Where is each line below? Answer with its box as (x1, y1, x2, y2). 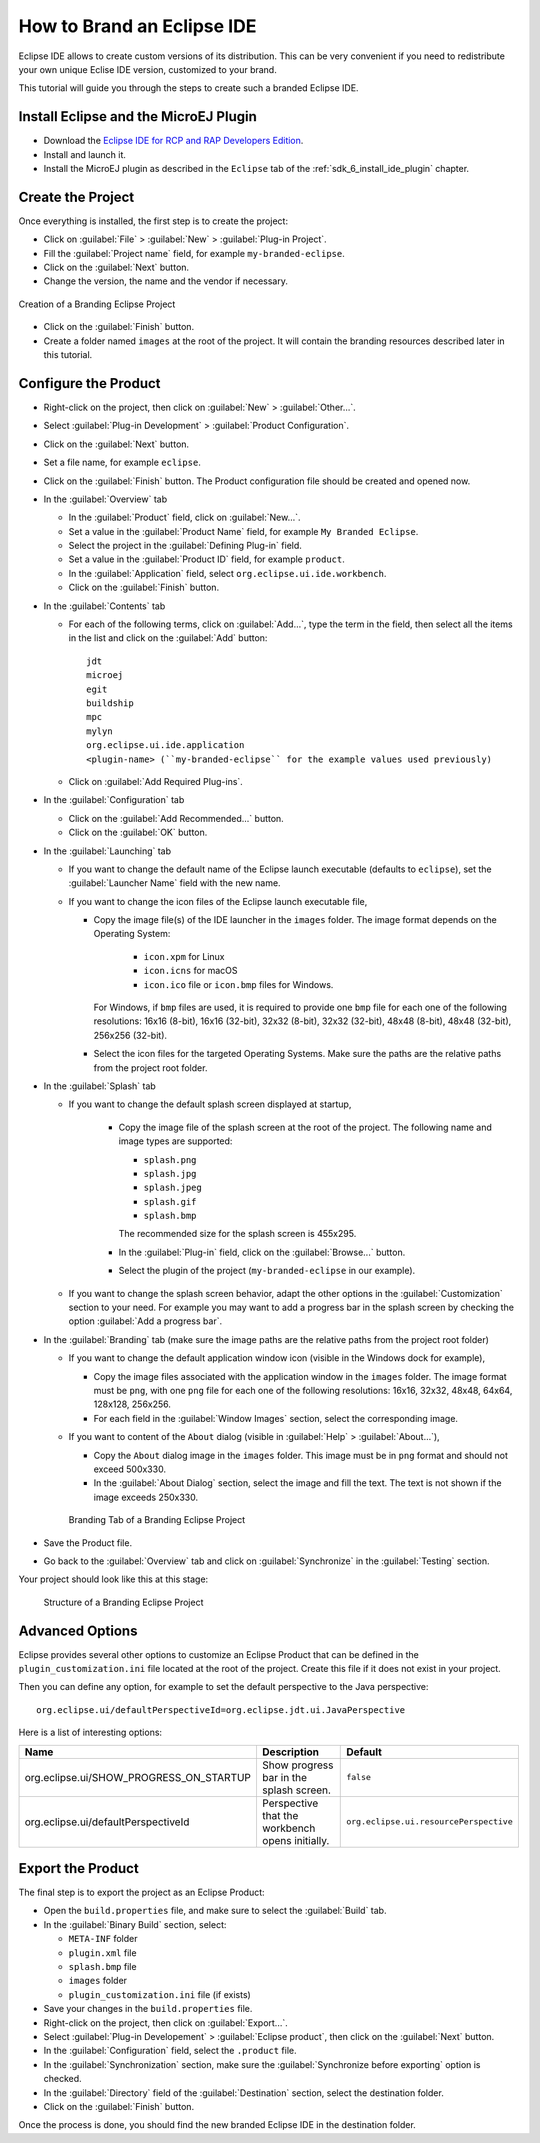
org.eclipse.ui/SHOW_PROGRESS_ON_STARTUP (24, 1770, 252, 1784)
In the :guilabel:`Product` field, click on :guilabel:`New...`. (68, 511, 301, 524)
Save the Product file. (43, 1536, 133, 1549)
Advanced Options (18, 1622, 138, 1639)
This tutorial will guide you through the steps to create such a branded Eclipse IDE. (18, 82, 359, 94)
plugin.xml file (68, 1946, 137, 1959)
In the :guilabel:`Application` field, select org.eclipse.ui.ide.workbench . (68, 567, 387, 579)
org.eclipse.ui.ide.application (86, 740, 245, 751)
